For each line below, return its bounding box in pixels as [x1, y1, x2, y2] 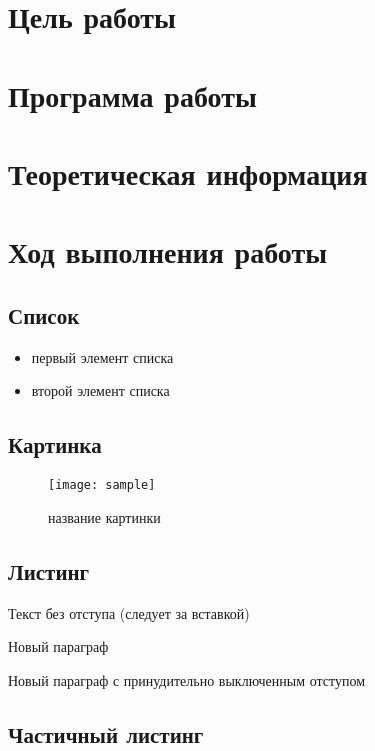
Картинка [8, 429, 102, 460]
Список [8, 299, 80, 330]
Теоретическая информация [8, 152, 368, 193]
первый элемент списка [31, 346, 174, 367]
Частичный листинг [8, 718, 204, 749]
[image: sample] [48, 478, 156, 493]
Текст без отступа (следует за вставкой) [8, 602, 250, 623]
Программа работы [8, 74, 257, 115]
